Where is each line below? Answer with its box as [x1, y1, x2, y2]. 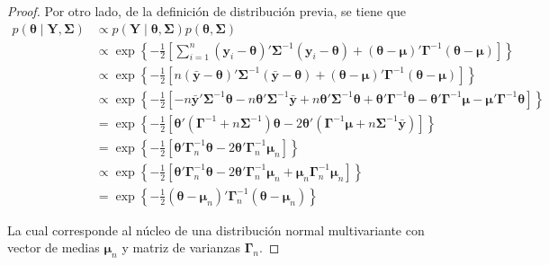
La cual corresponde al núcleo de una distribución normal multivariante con [7, 220, 425, 239]
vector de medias [7, 238, 100, 257]
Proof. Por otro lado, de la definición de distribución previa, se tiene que [7, 2, 407, 20]
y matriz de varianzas [121, 238, 240, 257]
